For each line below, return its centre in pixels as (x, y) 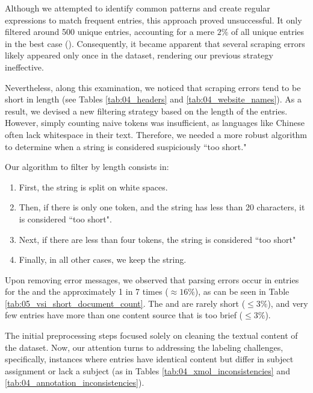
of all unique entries (268, 32)
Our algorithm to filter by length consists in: (87, 167)
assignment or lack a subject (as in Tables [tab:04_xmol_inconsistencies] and (147, 370)
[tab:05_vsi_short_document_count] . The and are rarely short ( (125, 303)
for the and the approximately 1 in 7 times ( (87, 291)
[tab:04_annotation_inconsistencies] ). (75, 382)
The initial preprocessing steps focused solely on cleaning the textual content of (151, 335)
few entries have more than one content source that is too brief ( (124, 315)
